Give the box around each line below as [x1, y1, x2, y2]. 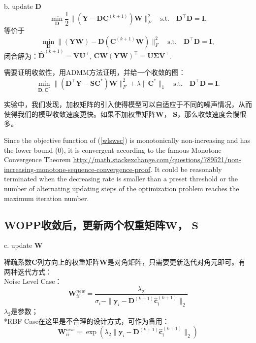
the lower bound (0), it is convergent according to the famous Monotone [4, 144, 222, 155]
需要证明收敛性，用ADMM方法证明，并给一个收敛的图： [4, 67, 186, 77]
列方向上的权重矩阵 [37, 257, 99, 267]
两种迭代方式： [4, 266, 52, 276]
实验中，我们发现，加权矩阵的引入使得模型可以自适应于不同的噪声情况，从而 [4, 99, 252, 109]
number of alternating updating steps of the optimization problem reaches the [4, 183, 239, 194]
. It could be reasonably [150, 164, 222, 174]
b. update [4, 1, 33, 11]
